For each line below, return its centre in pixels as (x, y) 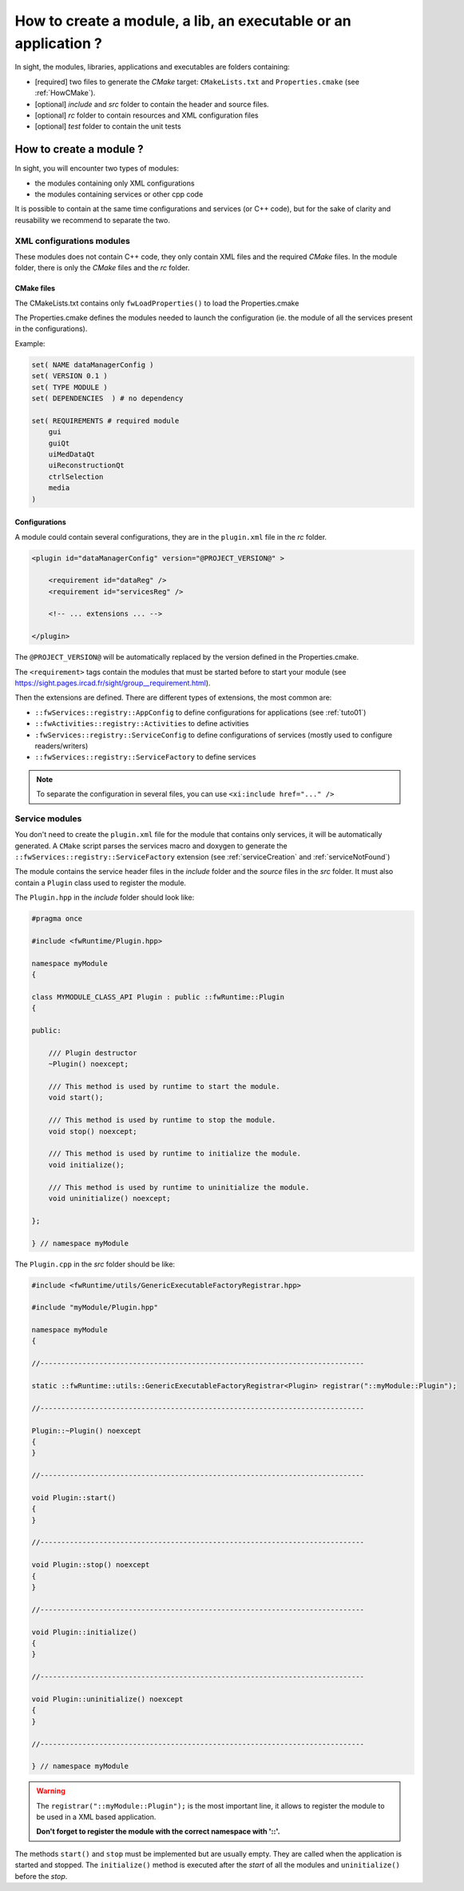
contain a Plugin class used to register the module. (101, 883)
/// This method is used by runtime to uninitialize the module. (179, 1187)
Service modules (48, 818)
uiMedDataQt (72, 454)
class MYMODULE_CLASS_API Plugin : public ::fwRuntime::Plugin (158, 997)
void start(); (76, 1098)
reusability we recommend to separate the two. (93, 220)
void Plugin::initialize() (84, 1632)
